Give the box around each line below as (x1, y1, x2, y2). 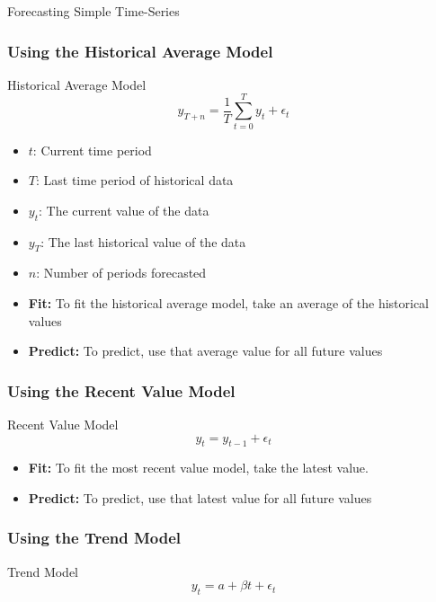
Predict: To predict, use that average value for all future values (28, 341, 383, 360)
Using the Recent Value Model (7, 379, 236, 402)
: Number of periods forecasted (36, 263, 207, 282)
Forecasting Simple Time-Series (7, 2, 180, 20)
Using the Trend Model (7, 527, 182, 549)
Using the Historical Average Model (7, 40, 273, 62)
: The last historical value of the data (40, 232, 246, 251)
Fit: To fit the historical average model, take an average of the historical (28, 293, 430, 312)
